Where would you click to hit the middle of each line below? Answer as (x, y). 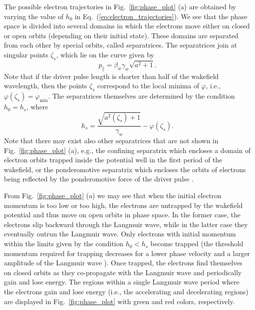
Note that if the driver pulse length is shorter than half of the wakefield (111, 76)
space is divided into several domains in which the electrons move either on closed (127, 26)
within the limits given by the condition (64, 244)
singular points (26, 54)
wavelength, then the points (46, 86)
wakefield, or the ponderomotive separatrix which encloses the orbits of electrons (125, 169)
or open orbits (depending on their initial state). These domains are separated (121, 35)
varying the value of (34, 16)
